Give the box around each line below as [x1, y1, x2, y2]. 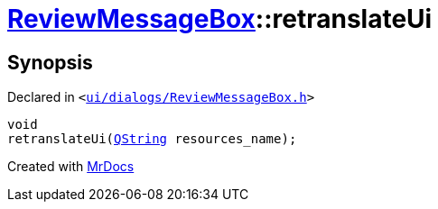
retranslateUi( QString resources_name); [7, 132, 297, 147]
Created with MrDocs [7, 159, 135, 175]
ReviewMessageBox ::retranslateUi [7, 4, 433, 34]
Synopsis [7, 50, 93, 74]
